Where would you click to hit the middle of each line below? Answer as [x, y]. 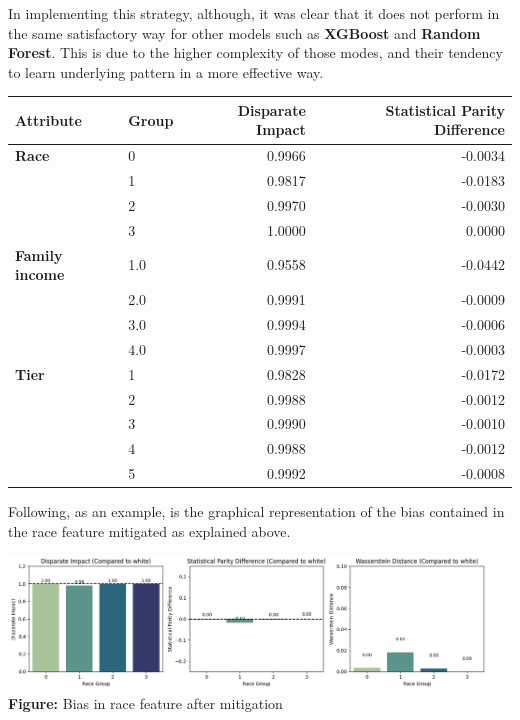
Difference [469, 129]
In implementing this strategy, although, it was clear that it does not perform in [254, 13]
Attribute [48, 119]
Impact [281, 129]
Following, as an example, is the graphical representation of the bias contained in [256, 511]
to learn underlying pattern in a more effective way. [166, 71]
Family [39, 254]
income [40, 274]
